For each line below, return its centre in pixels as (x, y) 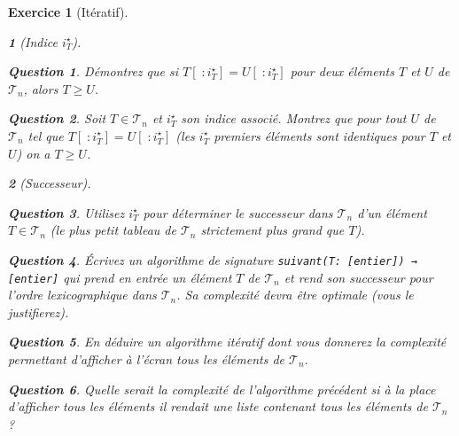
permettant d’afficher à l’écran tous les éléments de (147, 359)
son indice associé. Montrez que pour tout (294, 118)
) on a (33, 153)
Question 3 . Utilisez (66, 212)
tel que (46, 135)
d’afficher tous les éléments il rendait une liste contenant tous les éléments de (218, 406)
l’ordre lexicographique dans (82, 295)
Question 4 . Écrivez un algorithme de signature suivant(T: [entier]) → (213, 259)
